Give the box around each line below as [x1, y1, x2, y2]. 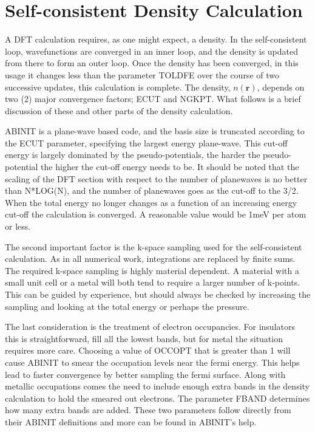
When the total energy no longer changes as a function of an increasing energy [5, 196, 297, 208]
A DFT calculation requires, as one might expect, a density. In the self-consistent [5, 33, 307, 46]
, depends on [257, 80, 305, 93]
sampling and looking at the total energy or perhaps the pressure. [5, 300, 249, 312]
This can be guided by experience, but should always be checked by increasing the [5, 288, 311, 300]
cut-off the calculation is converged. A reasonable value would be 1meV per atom [5, 208, 307, 221]
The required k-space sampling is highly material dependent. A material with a [5, 264, 299, 276]
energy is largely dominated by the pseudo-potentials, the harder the [5, 148, 260, 161]
